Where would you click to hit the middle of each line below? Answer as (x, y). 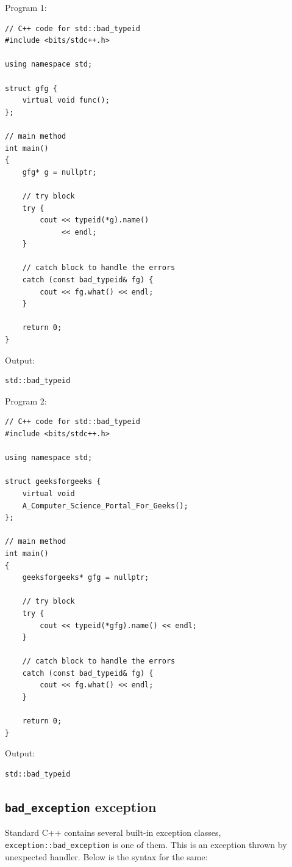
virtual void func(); (66, 101)
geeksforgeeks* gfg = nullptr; (86, 578)
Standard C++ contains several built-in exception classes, (113, 832)
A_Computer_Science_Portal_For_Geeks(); (105, 506)
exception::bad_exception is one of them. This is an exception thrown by (146, 844)
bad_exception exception (81, 807)
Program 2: (26, 401)
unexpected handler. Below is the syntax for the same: (106, 856)
